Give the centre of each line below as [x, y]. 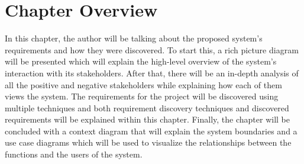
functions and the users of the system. [74, 154]
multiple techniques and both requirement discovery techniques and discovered [147, 107]
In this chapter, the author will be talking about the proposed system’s [134, 38]
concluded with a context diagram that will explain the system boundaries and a [151, 131]
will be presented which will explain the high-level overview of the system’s [141, 61]
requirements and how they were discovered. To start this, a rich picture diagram [152, 49]
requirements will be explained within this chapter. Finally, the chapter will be [147, 119]
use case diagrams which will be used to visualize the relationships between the [148, 142]
